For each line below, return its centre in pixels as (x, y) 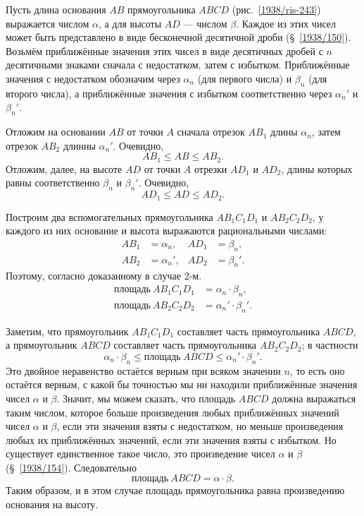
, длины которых (317, 168)
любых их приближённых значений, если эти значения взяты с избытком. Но (171, 439)
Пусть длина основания (56, 9)
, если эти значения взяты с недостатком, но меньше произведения (200, 426)
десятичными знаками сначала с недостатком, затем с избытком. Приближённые (178, 65)
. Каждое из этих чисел (286, 23)
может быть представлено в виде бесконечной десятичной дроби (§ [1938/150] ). (178, 37)
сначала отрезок (211, 132)
